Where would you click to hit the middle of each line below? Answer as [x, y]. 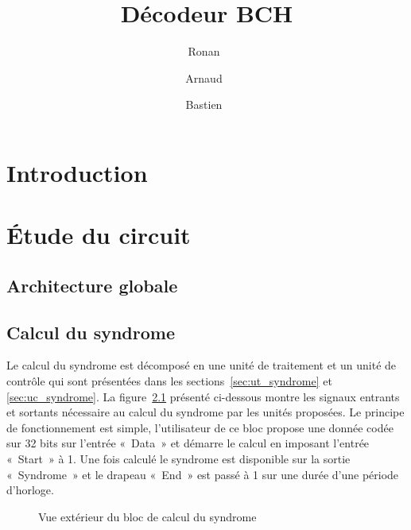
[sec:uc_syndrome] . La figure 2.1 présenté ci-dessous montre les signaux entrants [203, 396]
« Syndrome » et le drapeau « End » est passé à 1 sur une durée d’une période [203, 474]
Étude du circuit [99, 235]
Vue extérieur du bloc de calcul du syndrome [147, 516]
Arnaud [204, 77]
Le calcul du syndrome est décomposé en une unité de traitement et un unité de [202, 365]
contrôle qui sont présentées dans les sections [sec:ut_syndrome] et [169, 381]
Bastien [204, 104]
